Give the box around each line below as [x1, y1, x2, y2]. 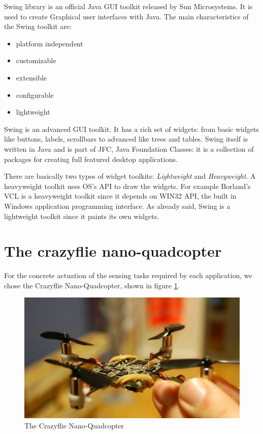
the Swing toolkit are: [4, 21, 72, 32]
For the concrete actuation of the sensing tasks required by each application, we [4, 270, 252, 281]
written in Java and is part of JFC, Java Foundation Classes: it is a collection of [4, 143, 254, 154]
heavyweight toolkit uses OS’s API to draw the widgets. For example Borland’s [4, 180, 251, 191]
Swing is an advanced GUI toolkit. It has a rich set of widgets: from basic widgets [4, 123, 259, 134]
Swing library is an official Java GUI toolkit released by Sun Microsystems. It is [4, 1, 253, 11]
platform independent [16, 38, 83, 48]
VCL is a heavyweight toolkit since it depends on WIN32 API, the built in [4, 191, 237, 201]
